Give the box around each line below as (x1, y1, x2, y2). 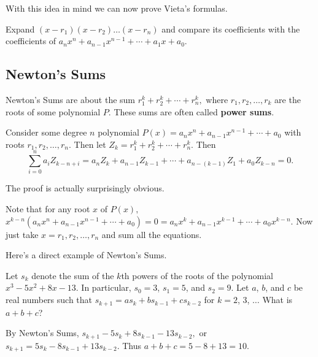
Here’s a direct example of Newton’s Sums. (6, 248, 167, 261)
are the (274, 93, 301, 106)
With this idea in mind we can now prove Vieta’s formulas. (6, 2, 228, 14)
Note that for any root (6, 202, 90, 215)
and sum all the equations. (101, 228, 202, 240)
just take (6, 228, 39, 240)
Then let (74, 137, 106, 150)
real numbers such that (6, 293, 93, 306)
